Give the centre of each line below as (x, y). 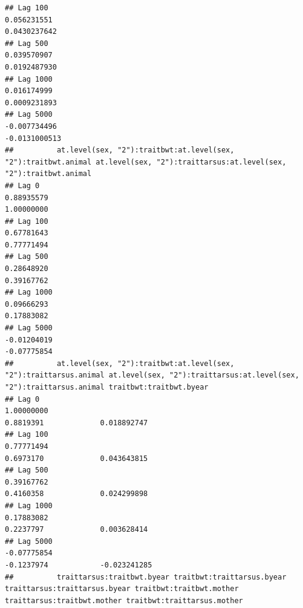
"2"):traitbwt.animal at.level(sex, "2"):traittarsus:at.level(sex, (146, 162)
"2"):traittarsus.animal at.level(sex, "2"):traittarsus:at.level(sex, (152, 375)
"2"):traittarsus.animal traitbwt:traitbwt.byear (107, 387)
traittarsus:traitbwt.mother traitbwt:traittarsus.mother (124, 600)
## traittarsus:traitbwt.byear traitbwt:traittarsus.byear (146, 577)
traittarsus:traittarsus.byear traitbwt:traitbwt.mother (122, 589)
